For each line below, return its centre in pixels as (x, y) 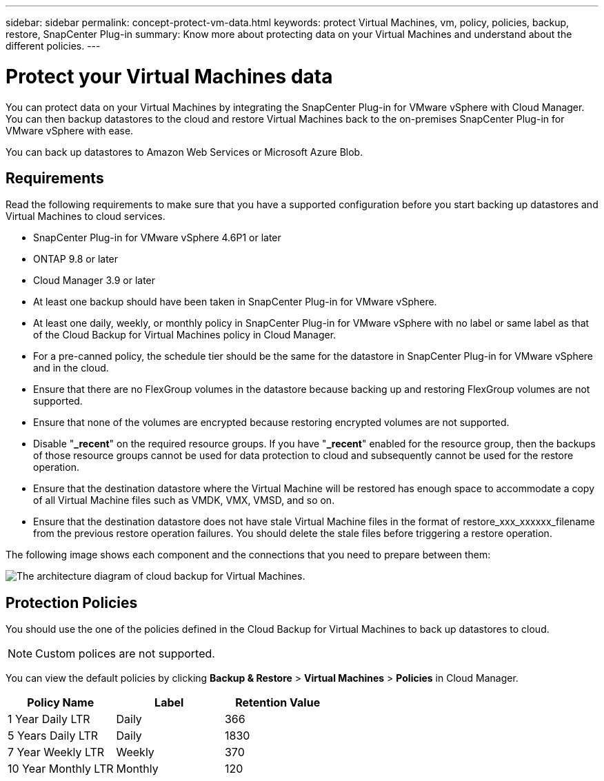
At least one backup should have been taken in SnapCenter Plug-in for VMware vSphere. (235, 302)
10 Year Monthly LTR (61, 769)
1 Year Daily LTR (49, 719)
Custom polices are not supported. (125, 654)
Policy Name (61, 703)
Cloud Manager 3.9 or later (94, 281)
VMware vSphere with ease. (70, 130)
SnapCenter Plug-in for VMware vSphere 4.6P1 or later (157, 238)
